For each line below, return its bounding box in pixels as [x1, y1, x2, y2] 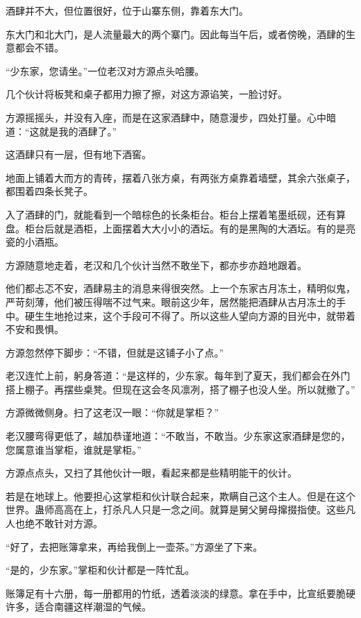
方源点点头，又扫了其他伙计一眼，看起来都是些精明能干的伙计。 [6, 465, 297, 480]
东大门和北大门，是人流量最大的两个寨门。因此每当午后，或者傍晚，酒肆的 [6, 26, 346, 41]
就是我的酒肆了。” [39, 123, 117, 138]
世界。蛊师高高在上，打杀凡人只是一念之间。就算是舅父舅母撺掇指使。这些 [6, 502, 346, 517]
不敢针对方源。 [34, 516, 103, 531]
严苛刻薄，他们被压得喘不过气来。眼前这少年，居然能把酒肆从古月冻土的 [6, 294, 336, 309]
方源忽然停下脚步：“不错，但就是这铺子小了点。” [6, 345, 224, 359]
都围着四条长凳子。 [6, 184, 93, 198]
